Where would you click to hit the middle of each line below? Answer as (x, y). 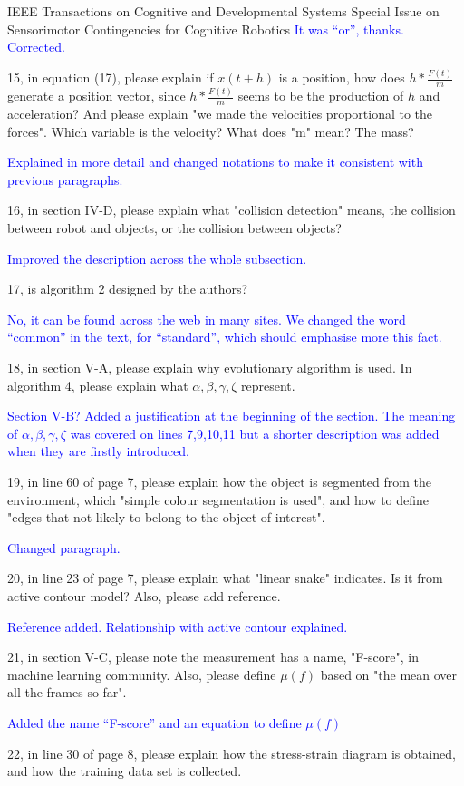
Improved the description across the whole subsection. (157, 258)
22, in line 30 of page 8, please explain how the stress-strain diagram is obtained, (232, 753)
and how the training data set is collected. (125, 771)
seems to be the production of (321, 96)
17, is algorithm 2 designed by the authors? (128, 289)
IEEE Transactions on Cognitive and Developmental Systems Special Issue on (223, 11)
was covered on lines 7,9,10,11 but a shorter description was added (255, 433)
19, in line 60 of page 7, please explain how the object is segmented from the (220, 481)
